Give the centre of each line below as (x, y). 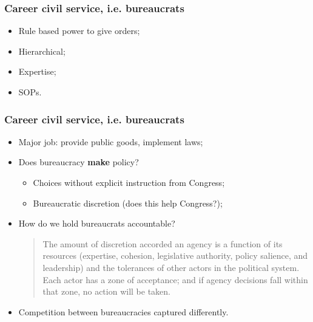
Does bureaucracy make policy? (79, 162)
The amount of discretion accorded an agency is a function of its (163, 243)
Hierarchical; (42, 51)
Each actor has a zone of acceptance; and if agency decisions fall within (175, 279)
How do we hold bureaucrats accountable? (97, 223)
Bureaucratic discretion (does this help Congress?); (128, 203)
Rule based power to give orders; (79, 31)
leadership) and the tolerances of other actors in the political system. (171, 267)
